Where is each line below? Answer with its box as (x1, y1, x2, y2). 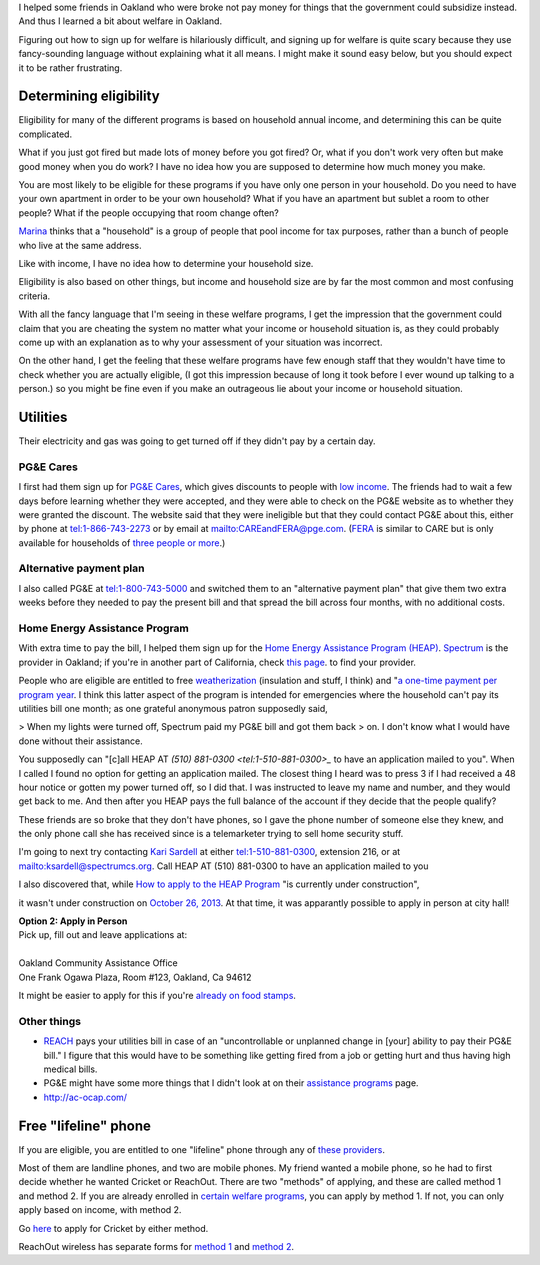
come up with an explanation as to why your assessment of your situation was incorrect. (18, 336, 383, 348)
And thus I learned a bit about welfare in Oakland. (18, 15, 223, 27)
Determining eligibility (18, 88, 160, 105)
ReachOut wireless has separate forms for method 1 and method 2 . (18, 1240, 295, 1252)
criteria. (18, 290, 51, 302)
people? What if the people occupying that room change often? (18, 206, 279, 219)
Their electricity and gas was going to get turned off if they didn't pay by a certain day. (18, 435, 376, 447)
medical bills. (43, 1063, 98, 1075)
